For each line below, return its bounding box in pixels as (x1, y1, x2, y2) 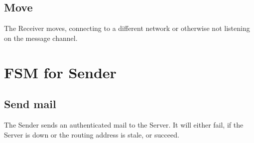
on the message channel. (4, 32, 78, 43)
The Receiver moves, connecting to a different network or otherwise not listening (4, 23, 250, 33)
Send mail (4, 96, 56, 112)
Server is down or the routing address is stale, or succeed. (4, 129, 179, 140)
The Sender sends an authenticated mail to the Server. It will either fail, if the (4, 119, 244, 130)
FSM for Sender (4, 62, 117, 82)
